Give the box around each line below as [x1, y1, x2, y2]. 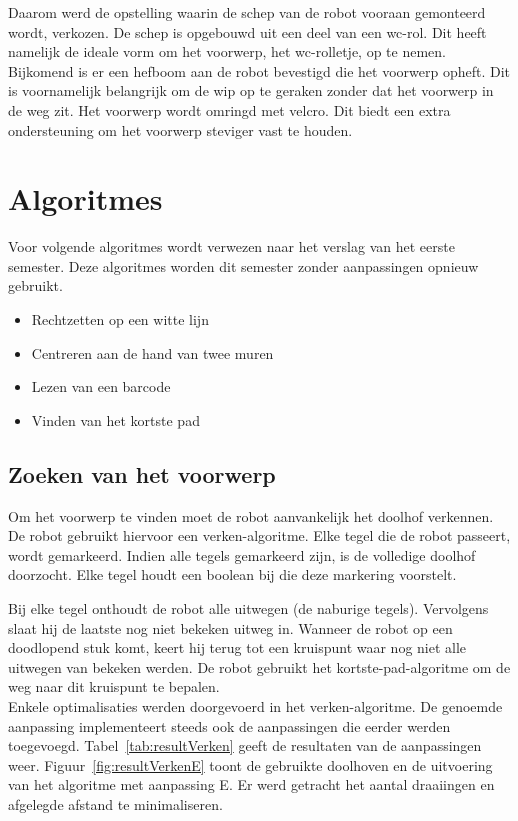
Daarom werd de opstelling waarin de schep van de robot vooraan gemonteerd [8, 2, 486, 22]
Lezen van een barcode [31, 376, 171, 397]
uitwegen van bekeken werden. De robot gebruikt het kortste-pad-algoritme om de [8, 656, 511, 677]
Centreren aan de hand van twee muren [31, 342, 274, 363]
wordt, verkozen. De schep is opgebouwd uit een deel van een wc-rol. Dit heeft [8, 21, 487, 42]
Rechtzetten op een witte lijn [31, 309, 209, 330]
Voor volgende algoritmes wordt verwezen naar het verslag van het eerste [8, 236, 455, 257]
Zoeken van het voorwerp [8, 458, 276, 489]
